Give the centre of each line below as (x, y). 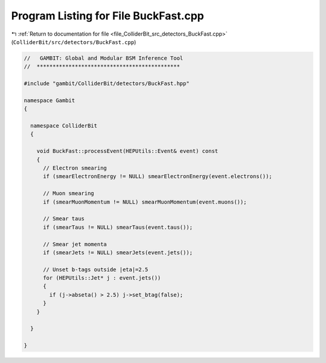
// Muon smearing (69, 194)
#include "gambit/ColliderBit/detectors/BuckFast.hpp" (107, 84)
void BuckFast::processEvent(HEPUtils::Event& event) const (127, 151)
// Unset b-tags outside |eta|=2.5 (96, 269)
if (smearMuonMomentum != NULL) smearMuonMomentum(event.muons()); (145, 202)
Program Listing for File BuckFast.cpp (108, 16)
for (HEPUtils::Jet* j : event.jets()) (102, 278)
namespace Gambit (50, 100)
